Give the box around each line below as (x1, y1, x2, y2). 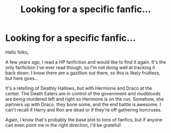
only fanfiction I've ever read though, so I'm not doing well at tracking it (5, 64, 155, 70)
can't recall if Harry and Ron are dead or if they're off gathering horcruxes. (5, 107, 162, 113)
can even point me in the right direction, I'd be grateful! (5, 122, 121, 128)
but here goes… (5, 75, 39, 81)
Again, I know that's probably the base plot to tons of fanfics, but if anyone (5, 116, 163, 123)
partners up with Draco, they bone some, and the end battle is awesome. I (5, 101, 161, 108)
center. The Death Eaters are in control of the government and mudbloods (5, 90, 161, 96)
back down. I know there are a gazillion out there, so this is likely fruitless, (5, 70, 161, 76)
